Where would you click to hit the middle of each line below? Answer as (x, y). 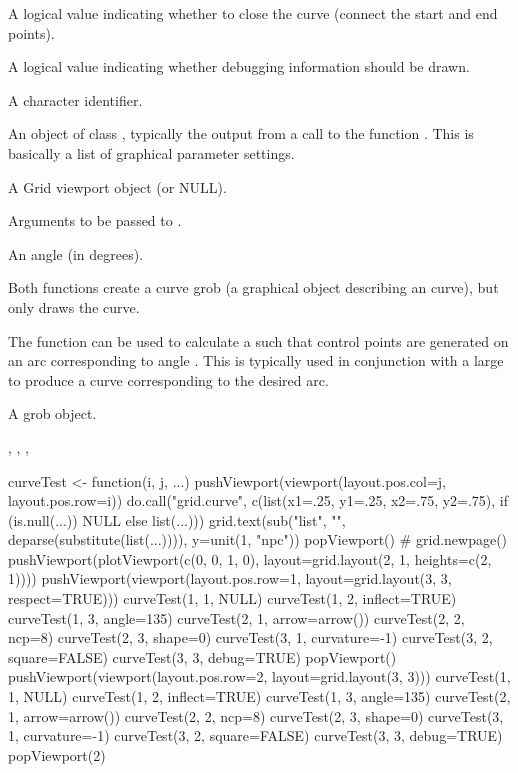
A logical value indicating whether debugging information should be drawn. (239, 66)
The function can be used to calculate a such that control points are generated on (258, 340)
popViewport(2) (57, 754)
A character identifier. (75, 99)
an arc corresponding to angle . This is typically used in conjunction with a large (256, 360)
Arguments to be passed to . (95, 220)
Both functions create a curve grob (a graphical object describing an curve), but (253, 287)
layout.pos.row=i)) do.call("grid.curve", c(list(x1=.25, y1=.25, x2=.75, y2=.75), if (258, 500)
